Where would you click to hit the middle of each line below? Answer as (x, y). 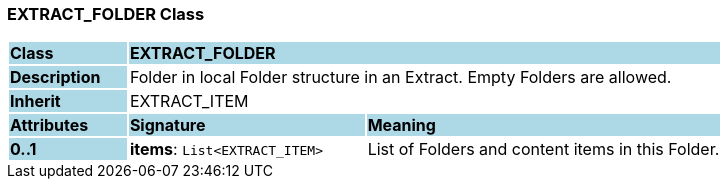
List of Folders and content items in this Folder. (543, 149)
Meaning (401, 125)
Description (55, 77)
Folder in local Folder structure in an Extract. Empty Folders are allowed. (400, 77)
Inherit (35, 101)
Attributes (49, 125)
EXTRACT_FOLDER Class (106, 14)
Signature (167, 125)
